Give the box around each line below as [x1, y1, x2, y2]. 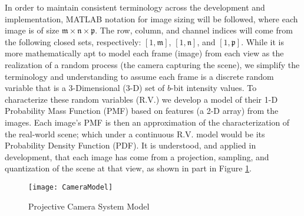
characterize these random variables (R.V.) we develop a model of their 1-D [5, 93, 278, 105]
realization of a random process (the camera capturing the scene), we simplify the [5, 58, 300, 70]
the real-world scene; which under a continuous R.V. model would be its [5, 127, 265, 140]
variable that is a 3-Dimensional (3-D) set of [5, 82, 165, 94]
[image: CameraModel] [28, 183, 113, 191]
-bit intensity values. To [170, 82, 257, 94]
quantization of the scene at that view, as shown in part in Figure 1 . [5, 162, 252, 174]
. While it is [241, 35, 284, 48]
